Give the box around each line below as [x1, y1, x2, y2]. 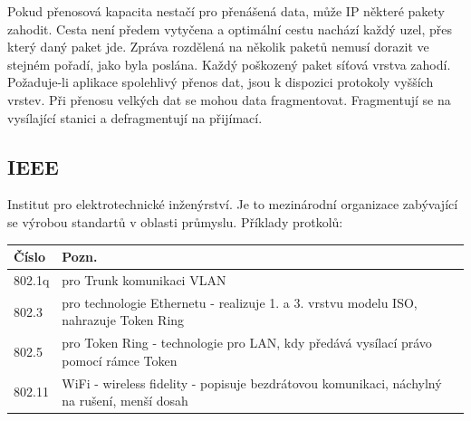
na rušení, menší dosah [62, 391, 188, 410]
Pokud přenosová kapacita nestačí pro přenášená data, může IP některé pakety [7, 2, 445, 20]
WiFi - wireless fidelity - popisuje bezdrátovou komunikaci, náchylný [62, 373, 442, 392]
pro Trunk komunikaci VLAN [62, 270, 226, 289]
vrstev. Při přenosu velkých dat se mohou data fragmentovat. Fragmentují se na [7, 90, 451, 109]
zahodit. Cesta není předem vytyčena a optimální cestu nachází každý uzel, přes [7, 19, 453, 38]
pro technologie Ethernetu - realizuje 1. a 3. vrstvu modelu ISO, [62, 292, 418, 311]
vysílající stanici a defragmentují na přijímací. [7, 108, 263, 127]
